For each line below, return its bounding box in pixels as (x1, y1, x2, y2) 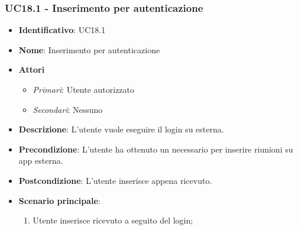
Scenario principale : (18, 194, 101, 206)
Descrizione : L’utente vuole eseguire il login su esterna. (18, 123, 224, 135)
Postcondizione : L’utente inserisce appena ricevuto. (18, 174, 212, 186)
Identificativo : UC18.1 (18, 24, 106, 36)
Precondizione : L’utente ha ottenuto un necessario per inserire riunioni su (18, 142, 293, 155)
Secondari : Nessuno (33, 103, 103, 115)
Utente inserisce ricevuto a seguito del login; (33, 214, 193, 226)
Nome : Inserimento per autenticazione (18, 43, 160, 56)
